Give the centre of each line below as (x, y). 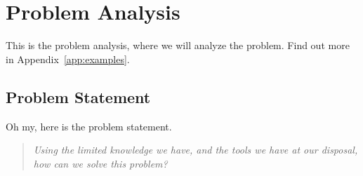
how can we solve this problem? (100, 163)
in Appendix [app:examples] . (68, 59)
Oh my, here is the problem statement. (89, 126)
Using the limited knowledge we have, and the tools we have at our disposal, (196, 150)
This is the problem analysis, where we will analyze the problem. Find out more (178, 45)
